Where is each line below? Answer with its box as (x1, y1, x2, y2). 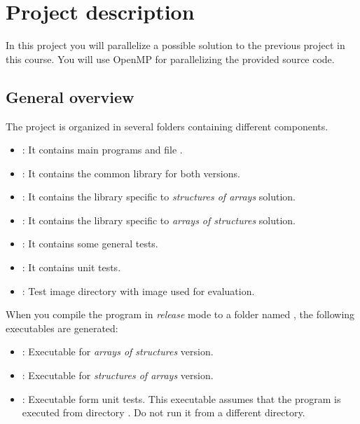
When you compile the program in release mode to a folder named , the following (6, 307, 355, 322)
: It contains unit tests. (22, 260, 121, 275)
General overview (6, 86, 134, 107)
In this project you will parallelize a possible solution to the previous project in (6, 38, 345, 53)
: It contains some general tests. (22, 236, 158, 251)
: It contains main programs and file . (22, 142, 183, 157)
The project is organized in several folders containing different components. (6, 118, 328, 133)
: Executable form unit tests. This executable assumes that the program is (22, 391, 341, 406)
